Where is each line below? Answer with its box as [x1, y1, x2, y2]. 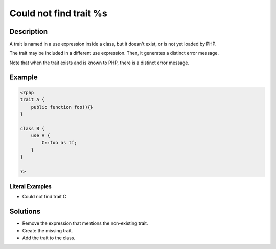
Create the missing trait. [22, 227, 73, 234]
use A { [31, 133, 51, 138]
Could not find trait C [22, 193, 66, 199]
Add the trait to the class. [22, 235, 76, 241]
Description [9, 27, 48, 36]
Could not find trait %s [9, 8, 107, 19]
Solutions [9, 206, 41, 215]
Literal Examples [9, 182, 52, 190]
